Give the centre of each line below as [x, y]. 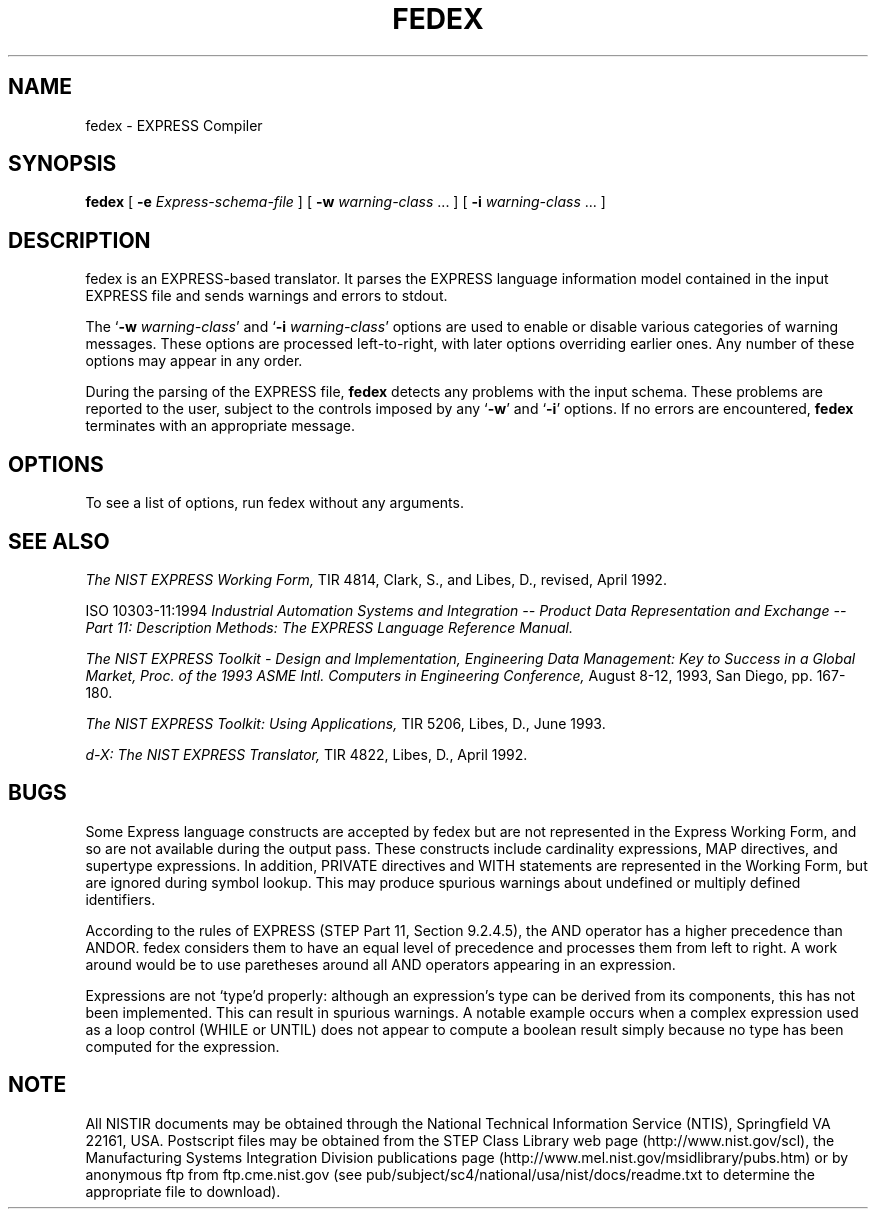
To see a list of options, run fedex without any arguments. [274, 503]
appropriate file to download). [183, 1191]
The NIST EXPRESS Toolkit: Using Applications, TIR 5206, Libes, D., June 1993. [345, 723]
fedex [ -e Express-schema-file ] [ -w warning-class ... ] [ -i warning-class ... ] [345, 202]
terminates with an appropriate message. [220, 426]
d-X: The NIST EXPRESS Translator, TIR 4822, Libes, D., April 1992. [306, 754]
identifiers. [120, 899]
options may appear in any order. [194, 361]
